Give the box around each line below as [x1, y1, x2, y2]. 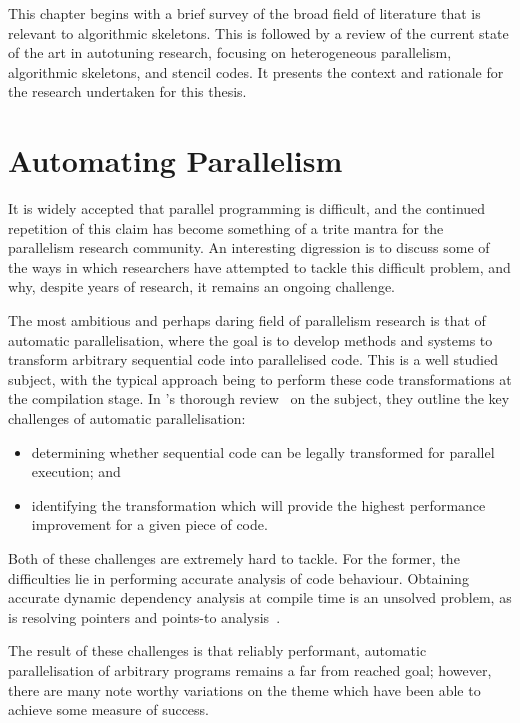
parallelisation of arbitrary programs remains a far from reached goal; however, [8, 659, 492, 680]
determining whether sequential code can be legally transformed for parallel [31, 441, 495, 462]
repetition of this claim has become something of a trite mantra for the [8, 217, 444, 238]
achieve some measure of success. [8, 699, 210, 720]
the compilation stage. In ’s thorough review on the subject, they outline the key [8, 388, 510, 409]
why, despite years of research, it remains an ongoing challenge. [8, 276, 396, 297]
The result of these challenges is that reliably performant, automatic [8, 640, 427, 661]
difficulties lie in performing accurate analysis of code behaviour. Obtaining [8, 567, 469, 588]
